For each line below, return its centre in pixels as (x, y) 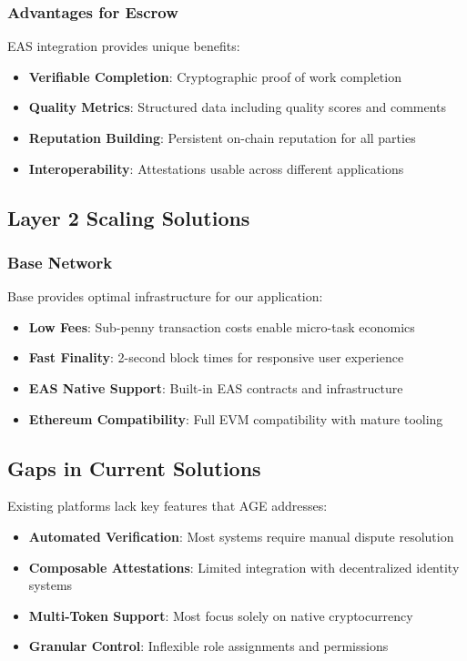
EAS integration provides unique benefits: (124, 46)
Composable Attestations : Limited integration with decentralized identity (244, 567)
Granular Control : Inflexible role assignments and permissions (208, 646)
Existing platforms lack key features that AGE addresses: (168, 506)
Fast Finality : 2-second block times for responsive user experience (216, 357)
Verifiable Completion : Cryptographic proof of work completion (215, 76)
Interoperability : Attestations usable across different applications (216, 168)
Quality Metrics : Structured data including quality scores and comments (238, 107)
